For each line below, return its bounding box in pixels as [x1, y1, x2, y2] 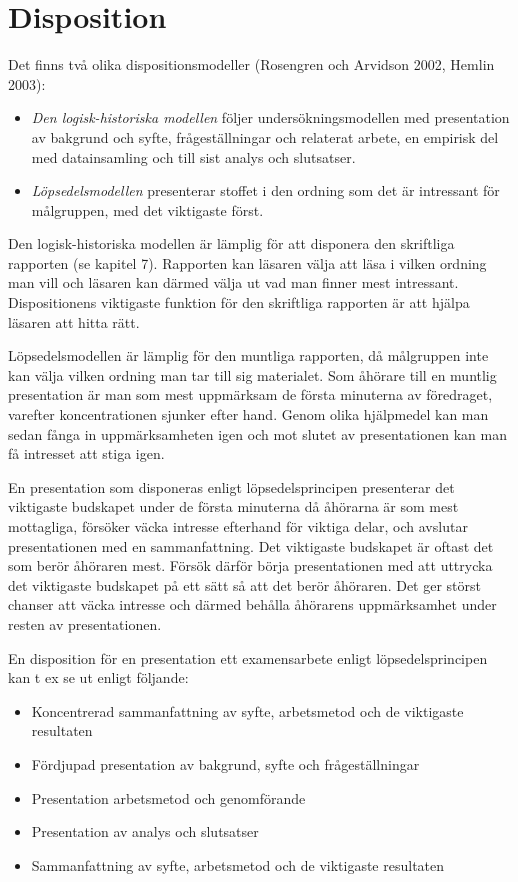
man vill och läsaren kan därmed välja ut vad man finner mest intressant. [8, 272, 459, 293]
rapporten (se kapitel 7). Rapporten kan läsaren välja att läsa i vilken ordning [8, 252, 487, 273]
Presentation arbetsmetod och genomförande [31, 787, 306, 808]
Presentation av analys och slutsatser [31, 821, 259, 842]
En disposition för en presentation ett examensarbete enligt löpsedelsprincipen [8, 647, 488, 668]
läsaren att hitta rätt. [8, 311, 140, 332]
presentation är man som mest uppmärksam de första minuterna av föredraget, [8, 384, 493, 405]
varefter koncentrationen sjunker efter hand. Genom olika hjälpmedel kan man [8, 404, 489, 425]
